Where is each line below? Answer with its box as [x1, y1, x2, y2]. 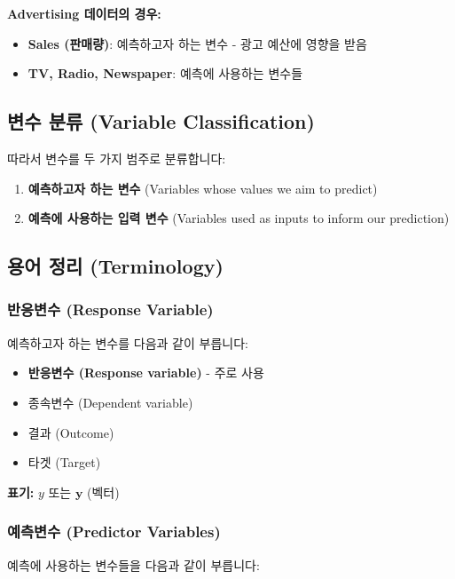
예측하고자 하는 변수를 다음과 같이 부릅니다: [7, 333, 248, 352]
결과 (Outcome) [27, 423, 114, 441]
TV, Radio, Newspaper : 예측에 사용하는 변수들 [27, 64, 303, 83]
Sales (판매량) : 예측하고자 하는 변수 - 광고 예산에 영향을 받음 [27, 34, 367, 52]
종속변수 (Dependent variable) [27, 393, 193, 411]
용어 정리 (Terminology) [7, 252, 224, 280]
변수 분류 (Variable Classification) [7, 107, 315, 135]
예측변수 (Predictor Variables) [7, 520, 221, 543]
